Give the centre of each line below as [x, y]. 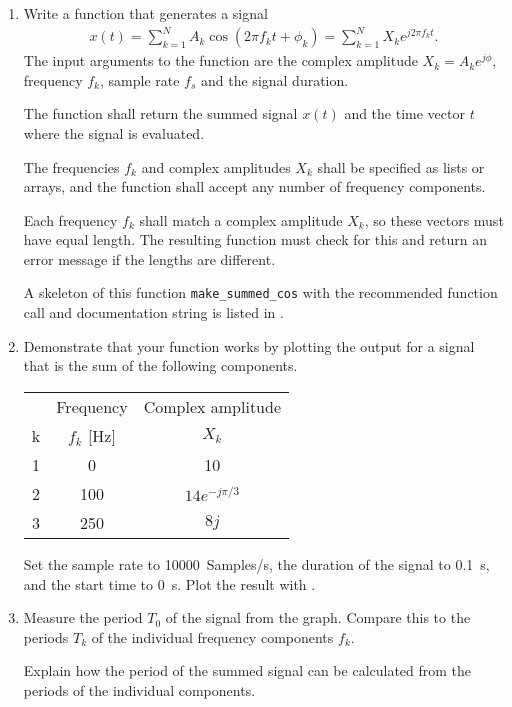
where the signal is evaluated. [114, 132]
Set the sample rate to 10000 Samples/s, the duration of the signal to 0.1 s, [256, 563]
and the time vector [404, 113]
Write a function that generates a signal [145, 13]
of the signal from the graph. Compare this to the [318, 617]
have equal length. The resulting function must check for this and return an [255, 239]
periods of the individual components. [139, 689]
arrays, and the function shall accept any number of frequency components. [254, 186]
